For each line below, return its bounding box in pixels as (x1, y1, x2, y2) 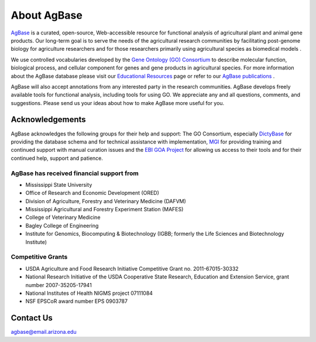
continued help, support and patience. (11, 155, 104, 162)
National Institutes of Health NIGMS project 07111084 (25, 289, 153, 296)
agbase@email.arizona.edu (11, 329, 77, 336)
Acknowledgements (11, 114, 86, 125)
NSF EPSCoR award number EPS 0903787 (25, 298, 128, 305)
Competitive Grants (11, 253, 68, 261)
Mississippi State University (25, 181, 92, 188)
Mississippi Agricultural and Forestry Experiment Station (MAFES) (25, 206, 184, 213)
